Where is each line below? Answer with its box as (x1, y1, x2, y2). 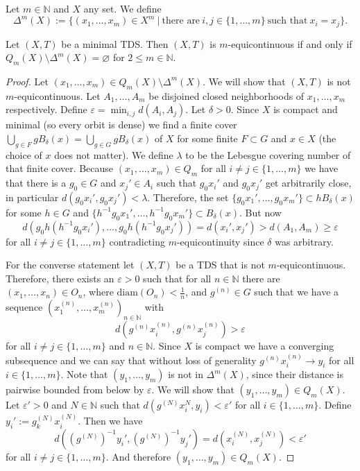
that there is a (6, 175, 67, 190)
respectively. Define (6, 102, 87, 117)
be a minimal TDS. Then (61, 36, 169, 51)
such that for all (143, 271, 212, 285)
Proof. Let (6, 74, 49, 88)
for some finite (177, 130, 238, 145)
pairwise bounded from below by (6, 382, 144, 397)
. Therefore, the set (147, 189, 229, 204)
